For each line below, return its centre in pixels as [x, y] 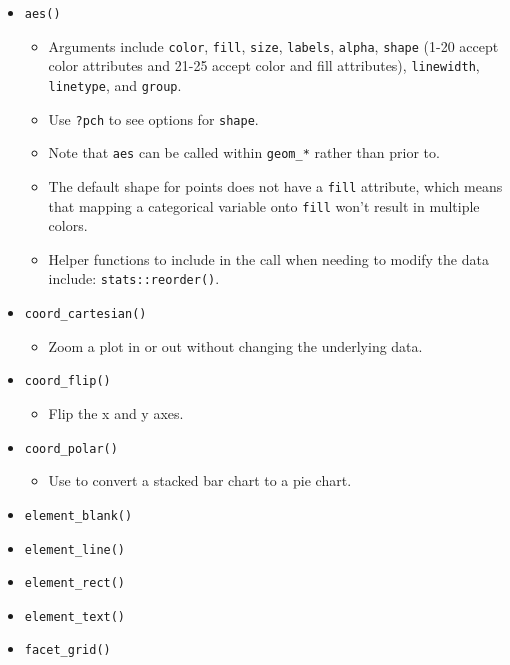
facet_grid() [67, 650]
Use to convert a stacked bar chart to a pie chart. [200, 480]
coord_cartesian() [85, 314]
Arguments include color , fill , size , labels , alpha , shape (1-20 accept [273, 45]
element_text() [75, 616]
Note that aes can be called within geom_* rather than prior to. [244, 152]
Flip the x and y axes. [116, 413]
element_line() [75, 549]
